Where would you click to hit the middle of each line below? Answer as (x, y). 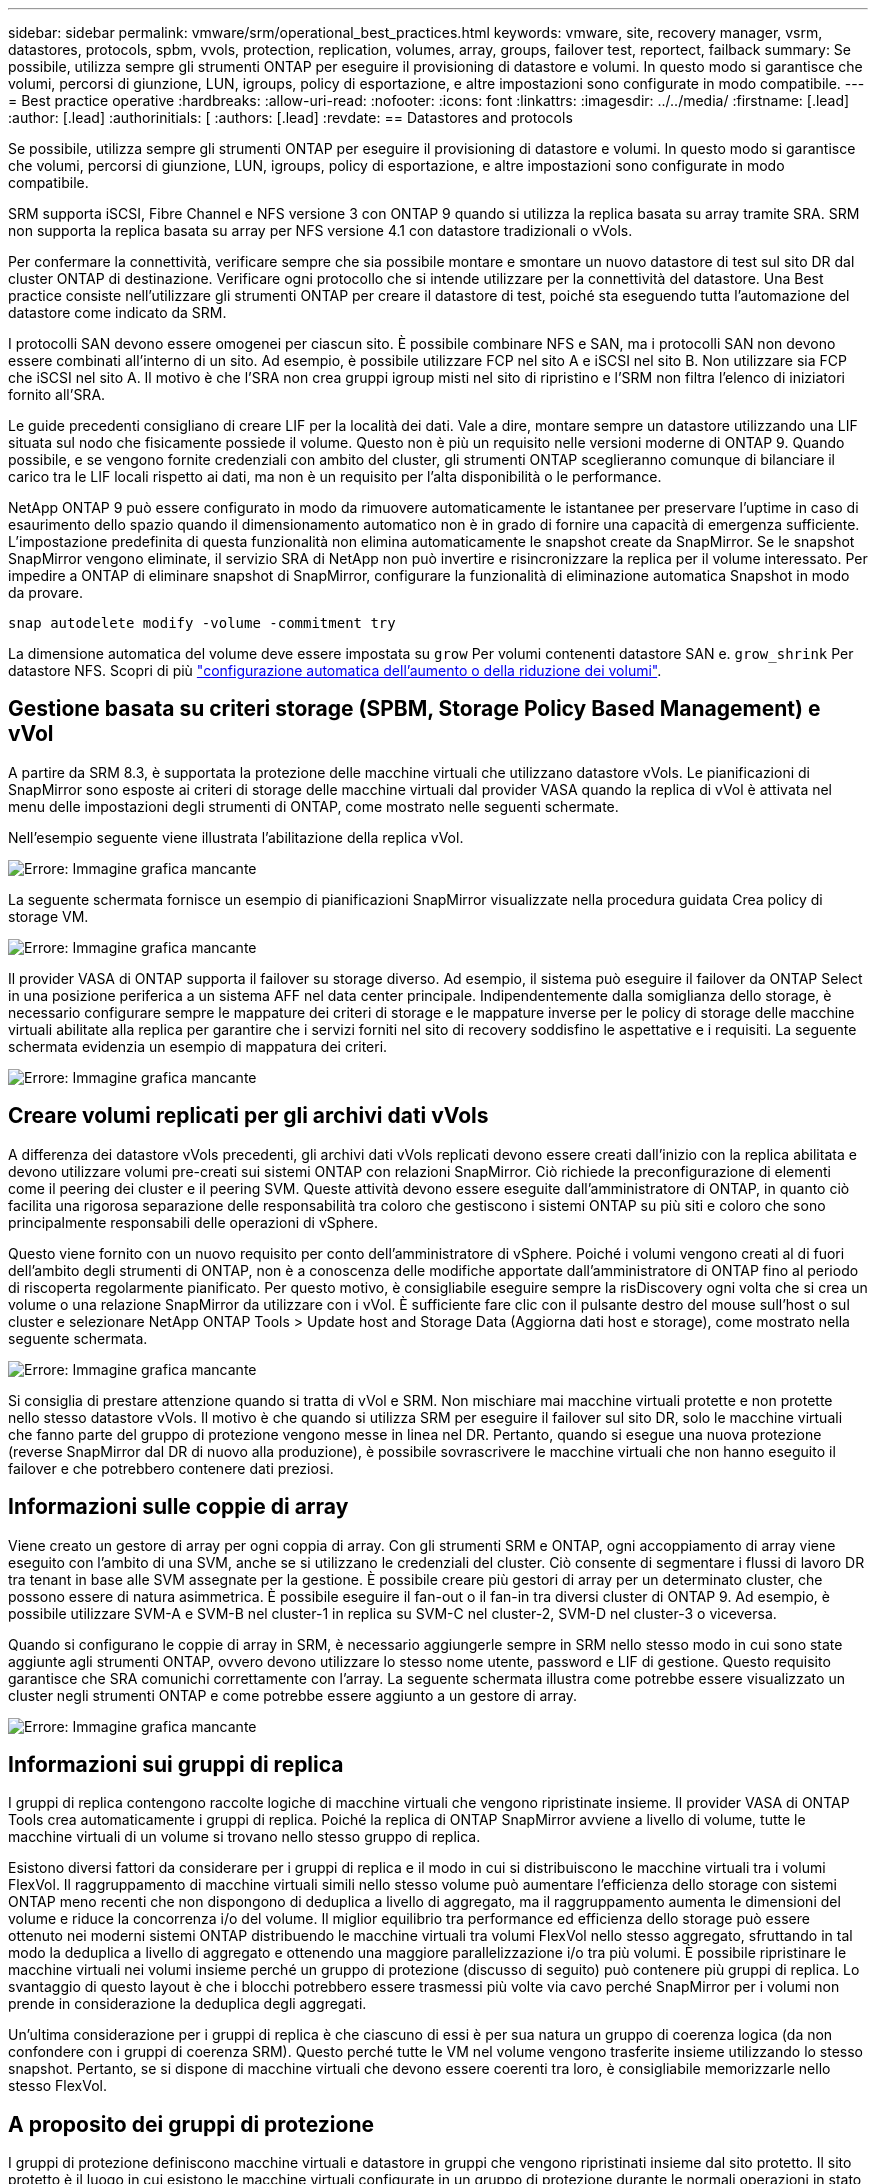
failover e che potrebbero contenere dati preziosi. (171, 1468)
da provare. (45, 592)
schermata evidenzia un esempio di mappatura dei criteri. (198, 1046)
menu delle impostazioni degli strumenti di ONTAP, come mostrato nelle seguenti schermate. (313, 806)
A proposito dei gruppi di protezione (191, 2124)
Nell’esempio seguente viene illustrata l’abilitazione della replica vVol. (236, 837)
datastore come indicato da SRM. (117, 312)
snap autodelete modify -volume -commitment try (202, 623)
